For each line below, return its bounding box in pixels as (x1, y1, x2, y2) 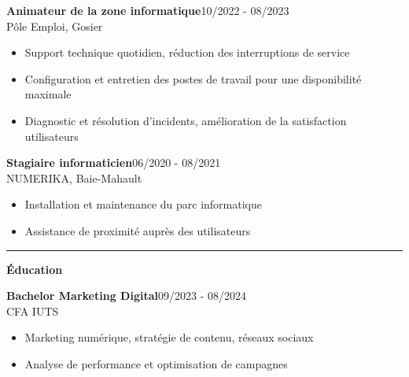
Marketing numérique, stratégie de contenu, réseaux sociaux (24, 329, 314, 346)
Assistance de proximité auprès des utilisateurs (24, 222, 251, 238)
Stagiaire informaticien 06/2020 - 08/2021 (6, 154, 221, 171)
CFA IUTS (6, 302, 59, 319)
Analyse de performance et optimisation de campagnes (24, 355, 288, 371)
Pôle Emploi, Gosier (6, 17, 103, 34)
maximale (24, 86, 72, 102)
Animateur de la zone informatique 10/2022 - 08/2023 (6, 2, 289, 18)
